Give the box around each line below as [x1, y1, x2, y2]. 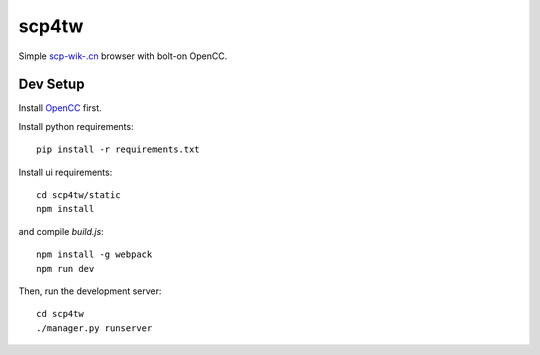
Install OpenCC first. [18, 102, 102, 114]
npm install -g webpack [36, 249, 153, 260]
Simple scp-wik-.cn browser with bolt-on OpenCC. [18, 50, 228, 62]
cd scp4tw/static [36, 190, 121, 201]
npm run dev [36, 263, 95, 274]
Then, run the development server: [18, 285, 162, 297]
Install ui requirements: [18, 166, 113, 178]
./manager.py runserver [36, 322, 153, 334]
